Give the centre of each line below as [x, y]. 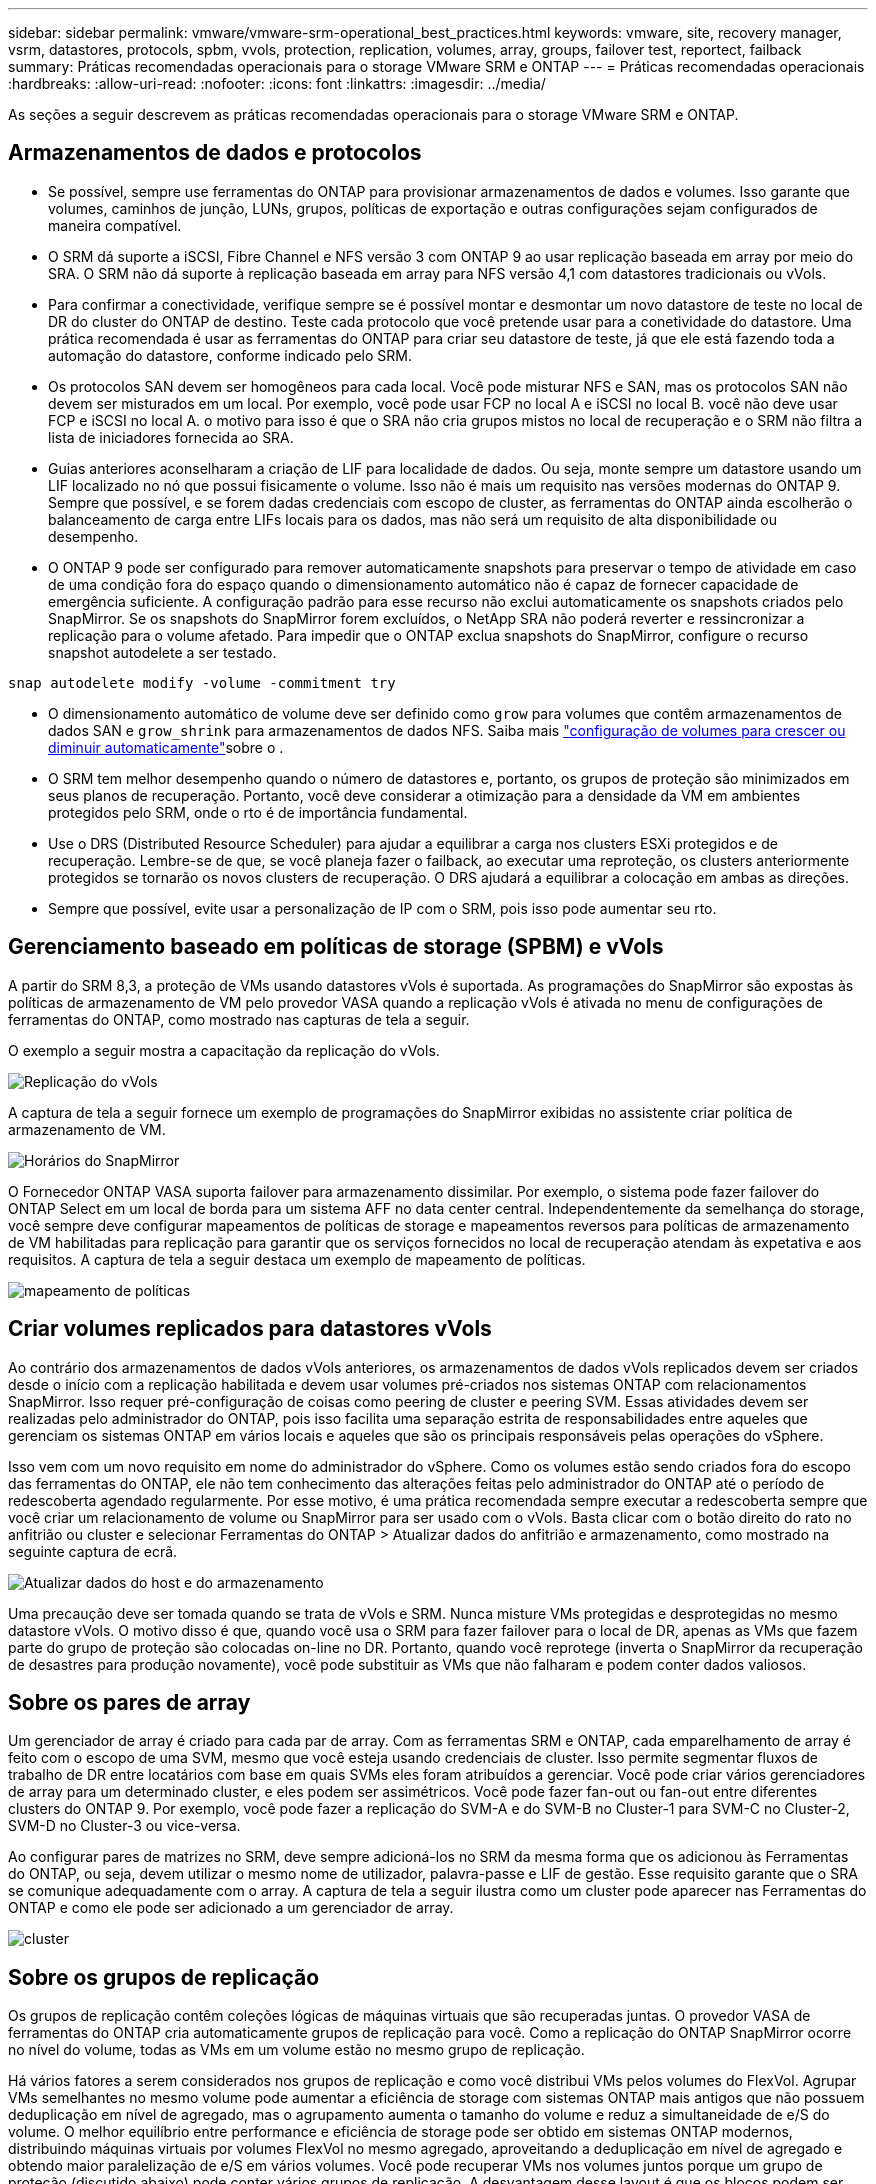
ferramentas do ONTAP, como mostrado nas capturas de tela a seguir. [239, 1019]
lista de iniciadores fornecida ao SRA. [171, 437]
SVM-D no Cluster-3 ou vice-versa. [124, 1826]
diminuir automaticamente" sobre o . [166, 747]
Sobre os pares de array [129, 1702]
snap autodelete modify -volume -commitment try [202, 682]
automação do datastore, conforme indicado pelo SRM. [230, 355]
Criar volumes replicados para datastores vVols [250, 1329]
